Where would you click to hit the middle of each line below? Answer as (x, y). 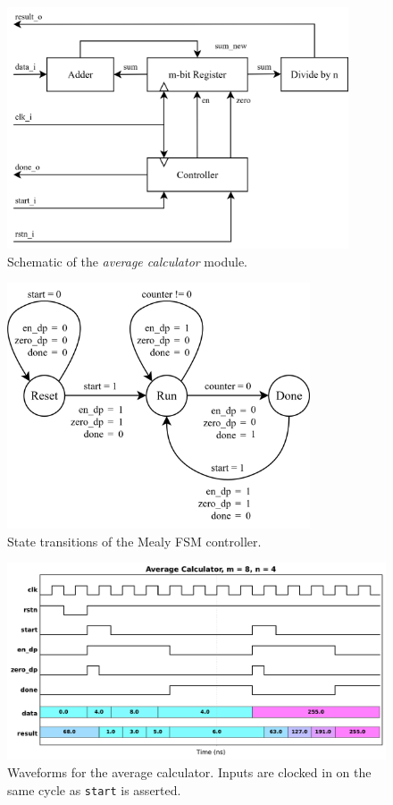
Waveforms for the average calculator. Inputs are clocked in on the (189, 771)
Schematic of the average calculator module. (127, 261)
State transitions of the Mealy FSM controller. (134, 541)
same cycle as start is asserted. (94, 789)
